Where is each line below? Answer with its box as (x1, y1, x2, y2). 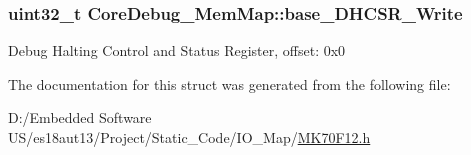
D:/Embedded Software (8, 107, 152, 128)
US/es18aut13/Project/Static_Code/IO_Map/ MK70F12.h (8, 127, 371, 147)
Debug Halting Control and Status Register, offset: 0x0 (8, 40, 346, 61)
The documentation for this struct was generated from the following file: (8, 73, 451, 94)
